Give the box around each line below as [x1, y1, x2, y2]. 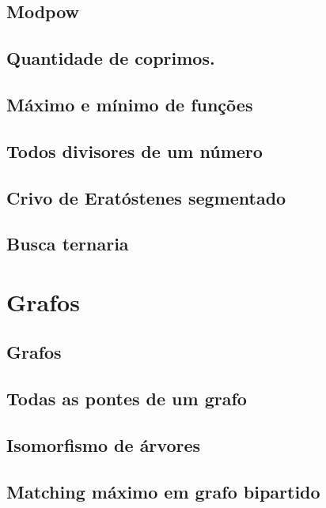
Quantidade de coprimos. [6, 46, 215, 70]
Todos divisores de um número [6, 138, 263, 163]
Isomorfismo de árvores [6, 433, 201, 457]
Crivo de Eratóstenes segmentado [6, 185, 286, 209]
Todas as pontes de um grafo [6, 386, 247, 411]
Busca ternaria [6, 231, 129, 256]
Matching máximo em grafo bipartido [6, 479, 320, 503]
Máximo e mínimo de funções [6, 92, 253, 116]
